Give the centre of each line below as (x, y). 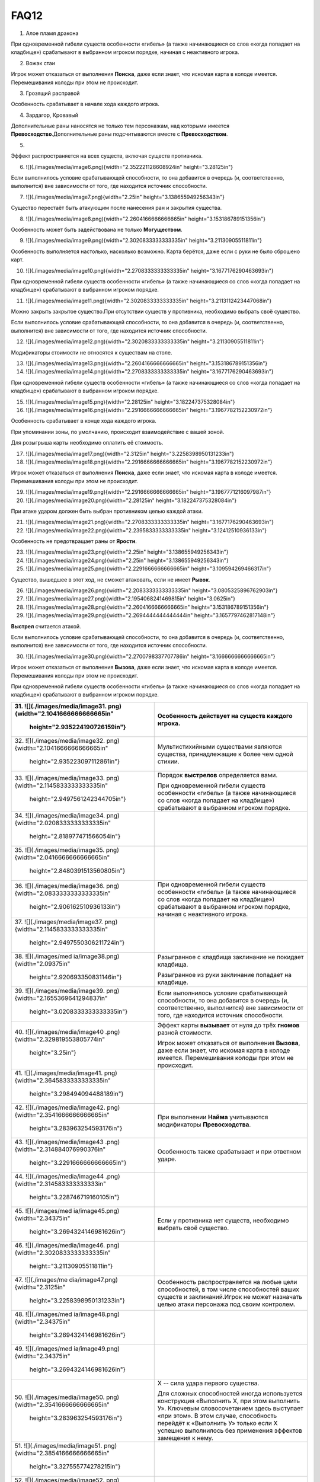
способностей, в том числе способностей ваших (228, 1289)
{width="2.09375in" (42, 963)
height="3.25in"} (53, 1052)
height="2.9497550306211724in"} (77, 943)
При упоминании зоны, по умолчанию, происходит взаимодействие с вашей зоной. (118, 432)
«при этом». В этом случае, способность (217, 1416)
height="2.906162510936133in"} (75, 906)
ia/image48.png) (97, 1314)
